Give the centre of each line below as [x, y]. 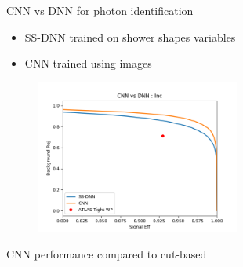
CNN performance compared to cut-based [107, 254]
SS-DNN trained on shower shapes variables [130, 37]
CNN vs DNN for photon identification [100, 10]
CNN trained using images [88, 63]
